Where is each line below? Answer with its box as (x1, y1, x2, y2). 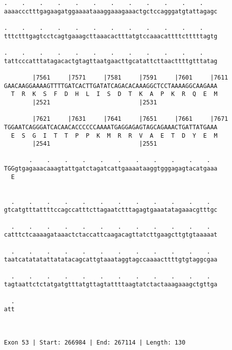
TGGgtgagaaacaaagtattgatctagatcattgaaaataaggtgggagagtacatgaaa (4, 165, 218, 173)
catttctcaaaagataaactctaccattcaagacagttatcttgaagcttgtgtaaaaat (4, 231, 218, 239)
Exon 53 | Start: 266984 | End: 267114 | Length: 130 (4, 339, 186, 346)
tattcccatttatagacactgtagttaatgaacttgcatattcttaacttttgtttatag (4, 57, 218, 65)
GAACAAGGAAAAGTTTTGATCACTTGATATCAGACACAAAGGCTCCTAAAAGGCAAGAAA (4, 82, 218, 89)
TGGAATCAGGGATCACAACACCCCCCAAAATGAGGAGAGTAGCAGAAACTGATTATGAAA (4, 123, 218, 131)
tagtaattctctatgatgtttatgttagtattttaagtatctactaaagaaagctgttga (4, 281, 218, 288)
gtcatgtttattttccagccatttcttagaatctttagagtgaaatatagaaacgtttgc (4, 206, 218, 214)
